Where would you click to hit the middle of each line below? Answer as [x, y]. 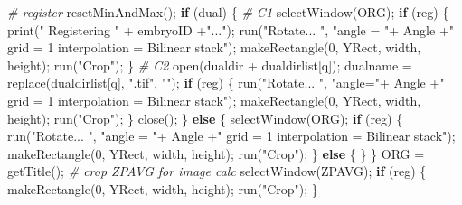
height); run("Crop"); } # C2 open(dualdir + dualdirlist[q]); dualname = [210, 65]
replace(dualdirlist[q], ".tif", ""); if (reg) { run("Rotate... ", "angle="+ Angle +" [226, 83]
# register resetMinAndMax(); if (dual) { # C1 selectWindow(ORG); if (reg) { [228, 12]
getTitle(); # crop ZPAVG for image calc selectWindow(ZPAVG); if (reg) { [217, 171]
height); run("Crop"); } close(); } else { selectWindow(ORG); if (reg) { [205, 118]
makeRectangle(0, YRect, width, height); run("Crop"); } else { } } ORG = [216, 153]
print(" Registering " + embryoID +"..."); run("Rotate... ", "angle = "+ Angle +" [231, 29]
